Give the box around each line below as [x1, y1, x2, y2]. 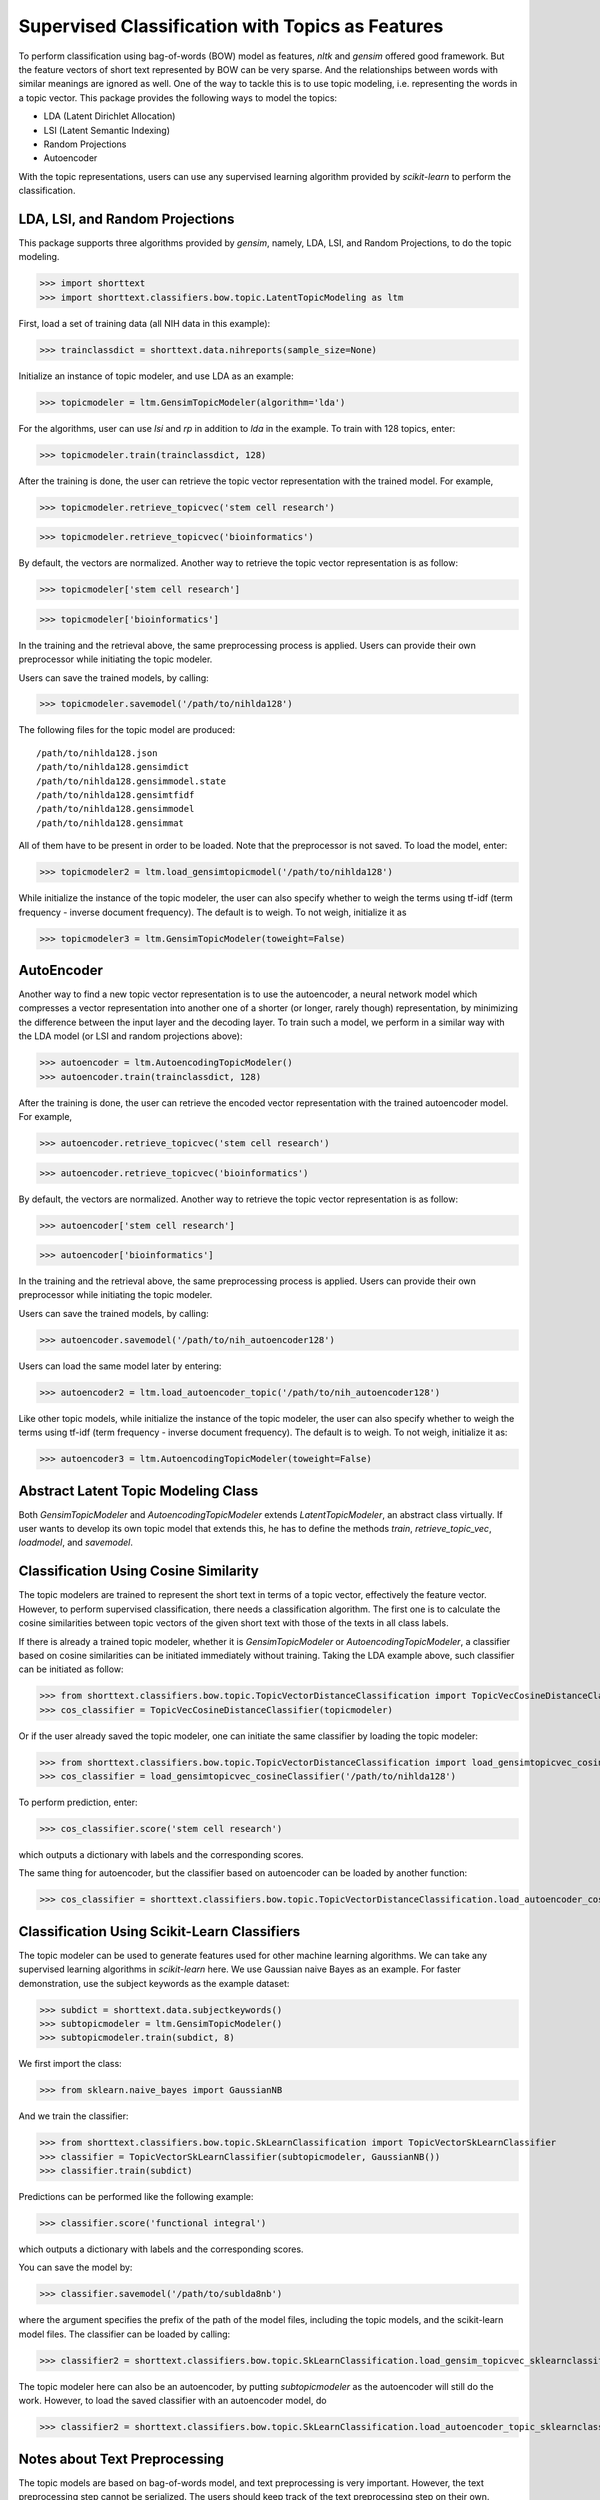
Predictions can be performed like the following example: [18, 2191, 254, 2203]
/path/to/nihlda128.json [36, 747, 158, 759]
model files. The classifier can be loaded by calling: [18, 2328, 231, 2340]
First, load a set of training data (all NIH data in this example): [18, 317, 271, 329]
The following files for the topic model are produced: [18, 724, 236, 736]
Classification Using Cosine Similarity [18, 1563, 259, 1580]
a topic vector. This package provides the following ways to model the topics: [18, 91, 338, 104]
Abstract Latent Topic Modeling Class [18, 1482, 259, 1499]
